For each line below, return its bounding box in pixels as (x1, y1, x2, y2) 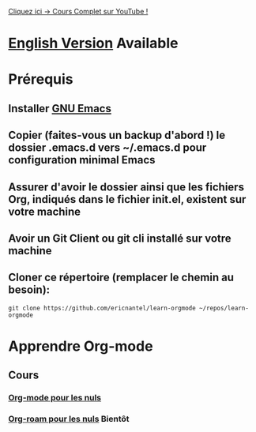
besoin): (8, 284, 51, 297)
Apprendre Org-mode (8, 337, 153, 355)
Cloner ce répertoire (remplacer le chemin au (8, 271, 235, 284)
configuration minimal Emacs (8, 153, 156, 167)
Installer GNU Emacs (8, 102, 112, 115)
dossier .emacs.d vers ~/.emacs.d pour (8, 141, 207, 155)
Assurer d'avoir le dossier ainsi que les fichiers (8, 180, 245, 193)
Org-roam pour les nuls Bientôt (8, 414, 130, 425)
